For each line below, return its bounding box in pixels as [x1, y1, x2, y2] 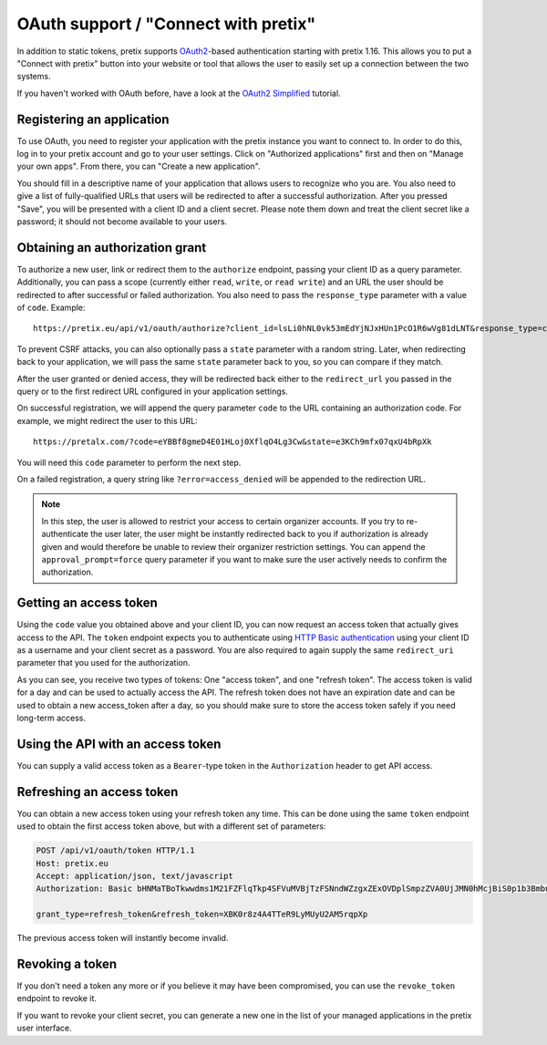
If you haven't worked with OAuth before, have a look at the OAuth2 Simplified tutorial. [16, 88, 341, 98]
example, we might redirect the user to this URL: [16, 415, 198, 426]
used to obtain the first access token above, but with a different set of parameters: [16, 821, 326, 832]
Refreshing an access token [16, 784, 179, 800]
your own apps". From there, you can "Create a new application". [16, 160, 261, 172]
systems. [16, 71, 51, 82]
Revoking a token [16, 956, 118, 971]
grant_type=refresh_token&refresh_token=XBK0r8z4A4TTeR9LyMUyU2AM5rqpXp [36, 909, 368, 920]
